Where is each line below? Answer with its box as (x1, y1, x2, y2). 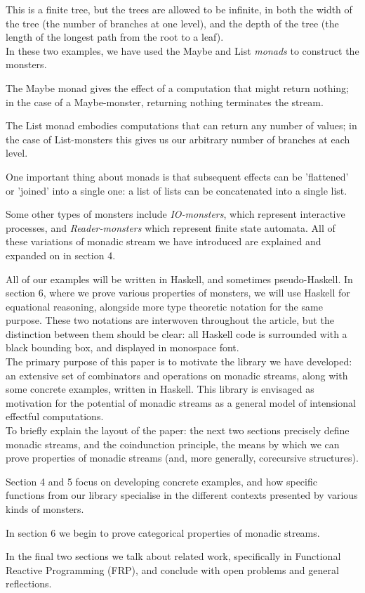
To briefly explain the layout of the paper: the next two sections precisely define (6, 423, 350, 438)
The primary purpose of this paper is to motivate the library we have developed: (6, 354, 352, 369)
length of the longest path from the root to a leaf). (6, 30, 224, 44)
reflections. (6, 576, 52, 591)
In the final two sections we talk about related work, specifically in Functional (6, 549, 341, 563)
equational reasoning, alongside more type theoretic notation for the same (6, 299, 323, 313)
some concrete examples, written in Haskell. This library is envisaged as (6, 382, 314, 396)
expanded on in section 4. (6, 247, 116, 262)
